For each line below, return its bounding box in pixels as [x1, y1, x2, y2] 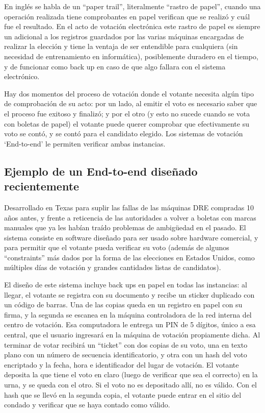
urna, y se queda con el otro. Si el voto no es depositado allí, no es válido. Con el [4, 379, 257, 390]
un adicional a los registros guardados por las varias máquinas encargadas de [4, 31, 244, 41]
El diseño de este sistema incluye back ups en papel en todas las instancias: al [4, 279, 247, 290]
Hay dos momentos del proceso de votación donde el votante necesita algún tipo [4, 88, 254, 99]
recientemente [4, 178, 79, 194]
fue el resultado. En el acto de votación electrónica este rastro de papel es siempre [4, 21, 260, 32]
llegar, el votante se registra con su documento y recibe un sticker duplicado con [4, 289, 255, 300]
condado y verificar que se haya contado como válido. [4, 399, 170, 410]
